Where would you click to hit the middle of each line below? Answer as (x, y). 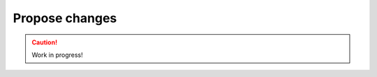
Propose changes (65, 18)
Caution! (45, 42)
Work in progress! (57, 55)
